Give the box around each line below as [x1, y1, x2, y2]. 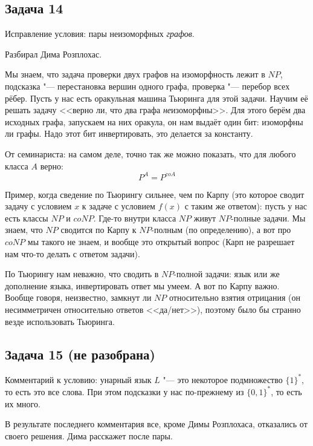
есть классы [5, 211, 48, 224]
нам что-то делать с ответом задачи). [5, 247, 140, 260]
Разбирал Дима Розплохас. [5, 47, 102, 60]
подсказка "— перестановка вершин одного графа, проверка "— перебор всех [5, 79, 290, 92]
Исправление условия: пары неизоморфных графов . [5, 27, 195, 40]
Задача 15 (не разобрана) [5, 344, 155, 363]
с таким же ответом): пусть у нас [184, 200, 307, 212]
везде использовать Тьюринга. [5, 315, 115, 327]
